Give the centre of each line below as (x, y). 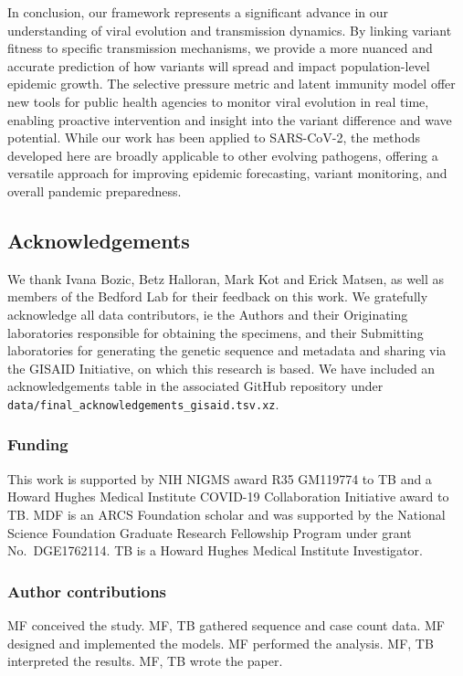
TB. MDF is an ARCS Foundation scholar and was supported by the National (226, 514)
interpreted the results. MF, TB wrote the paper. (145, 661)
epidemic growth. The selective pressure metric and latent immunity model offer (231, 84)
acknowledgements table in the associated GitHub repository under (195, 386)
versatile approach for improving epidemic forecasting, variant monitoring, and (227, 173)
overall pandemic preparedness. (95, 190)
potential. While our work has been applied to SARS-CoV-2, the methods (214, 137)
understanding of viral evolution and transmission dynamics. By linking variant (230, 30)
